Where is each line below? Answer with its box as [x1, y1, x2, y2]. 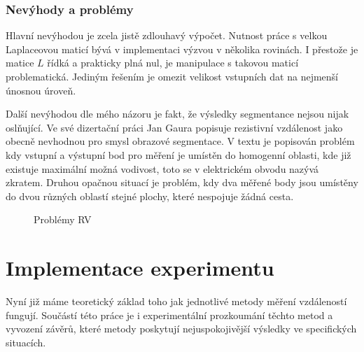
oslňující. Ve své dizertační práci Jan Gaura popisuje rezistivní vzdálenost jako [6, 120, 343, 134]
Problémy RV [34, 212, 92, 227]
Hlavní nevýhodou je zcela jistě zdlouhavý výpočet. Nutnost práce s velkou [6, 28, 328, 43]
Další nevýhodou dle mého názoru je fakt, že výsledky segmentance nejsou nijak [6, 106, 349, 121]
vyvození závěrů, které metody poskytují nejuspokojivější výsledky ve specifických [6, 321, 357, 336]
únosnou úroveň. [6, 83, 76, 97]
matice [6, 55, 34, 70]
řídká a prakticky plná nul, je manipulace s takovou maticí [47, 55, 299, 70]
